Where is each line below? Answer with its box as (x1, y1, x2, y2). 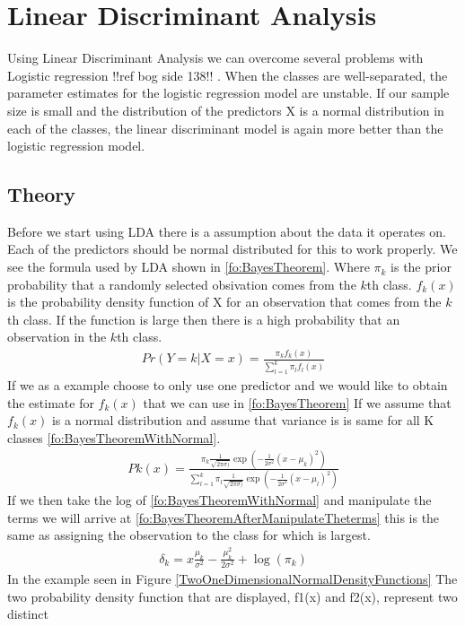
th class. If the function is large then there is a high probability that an (7, 309, 400, 328)
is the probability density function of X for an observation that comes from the (7, 292, 442, 311)
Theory (7, 180, 76, 208)
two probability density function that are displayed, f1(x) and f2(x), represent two (7, 587, 458, 605)
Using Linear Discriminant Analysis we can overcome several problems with (7, 48, 424, 67)
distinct (7, 604, 48, 623)
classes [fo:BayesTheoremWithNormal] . (7, 429, 221, 447)
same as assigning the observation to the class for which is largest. (7, 526, 371, 544)
